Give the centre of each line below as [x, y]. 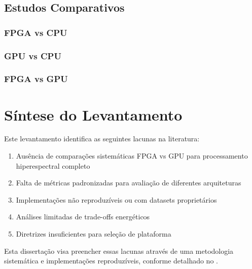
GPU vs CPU [33, 55]
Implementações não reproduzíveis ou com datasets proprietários [116, 199]
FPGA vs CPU [36, 32]
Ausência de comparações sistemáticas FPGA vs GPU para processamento [132, 156]
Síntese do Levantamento [93, 114]
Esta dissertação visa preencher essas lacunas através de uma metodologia [119, 251]
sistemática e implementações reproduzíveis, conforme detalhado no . [111, 261]
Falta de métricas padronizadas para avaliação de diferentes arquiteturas [129, 183]
